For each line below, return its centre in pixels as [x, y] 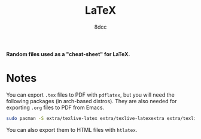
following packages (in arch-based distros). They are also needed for [92, 101]
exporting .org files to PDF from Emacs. [55, 107]
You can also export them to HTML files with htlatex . [72, 129]
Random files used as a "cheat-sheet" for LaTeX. [68, 54]
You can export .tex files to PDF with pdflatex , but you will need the [90, 95]
